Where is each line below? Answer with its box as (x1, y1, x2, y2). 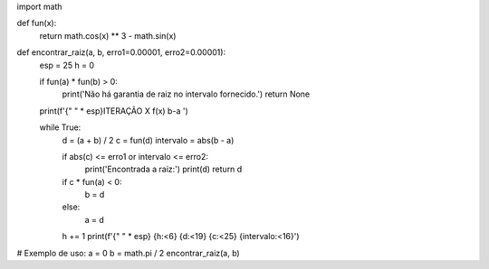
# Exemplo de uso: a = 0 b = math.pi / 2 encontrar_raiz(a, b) (16, 247, 240, 258)
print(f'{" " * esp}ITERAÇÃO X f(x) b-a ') (39, 105, 189, 116)
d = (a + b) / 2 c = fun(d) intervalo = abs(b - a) (62, 134, 235, 145)
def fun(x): (16, 18, 57, 29)
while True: (39, 122, 81, 133)
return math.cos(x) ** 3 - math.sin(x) (39, 30, 177, 41)
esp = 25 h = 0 (39, 60, 95, 70)
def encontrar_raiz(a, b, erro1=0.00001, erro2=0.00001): (16, 47, 226, 58)
